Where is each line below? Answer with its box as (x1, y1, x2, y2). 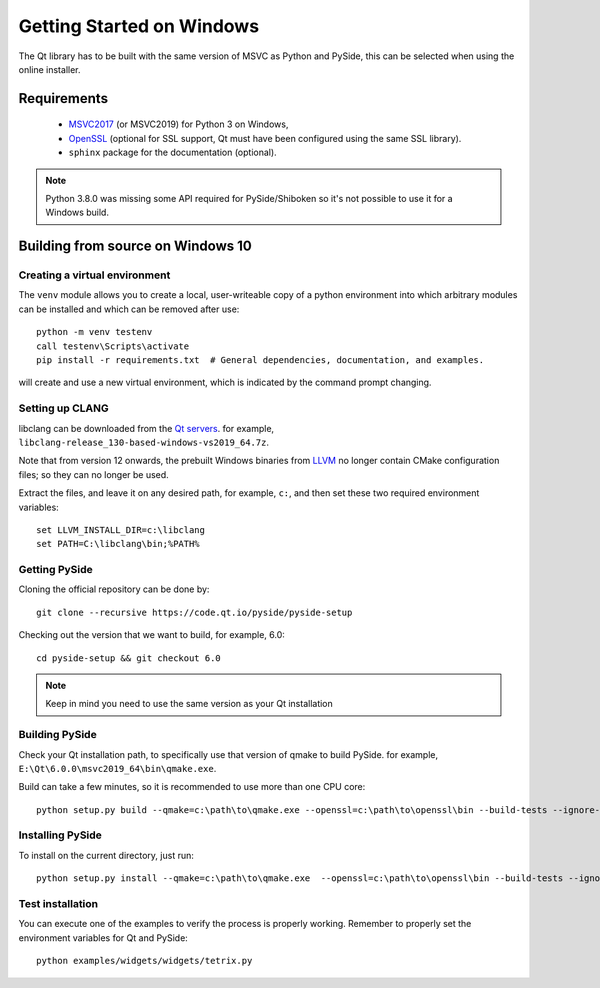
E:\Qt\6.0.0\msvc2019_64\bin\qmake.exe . (18, 762, 217, 774)
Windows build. (45, 206, 110, 219)
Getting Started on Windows (18, 15, 260, 37)
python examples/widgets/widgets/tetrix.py (36, 955, 253, 967)
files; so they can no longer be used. (18, 468, 169, 480)
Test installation (18, 896, 99, 910)
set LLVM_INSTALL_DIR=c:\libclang (36, 524, 205, 535)
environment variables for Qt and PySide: (18, 931, 189, 944)
